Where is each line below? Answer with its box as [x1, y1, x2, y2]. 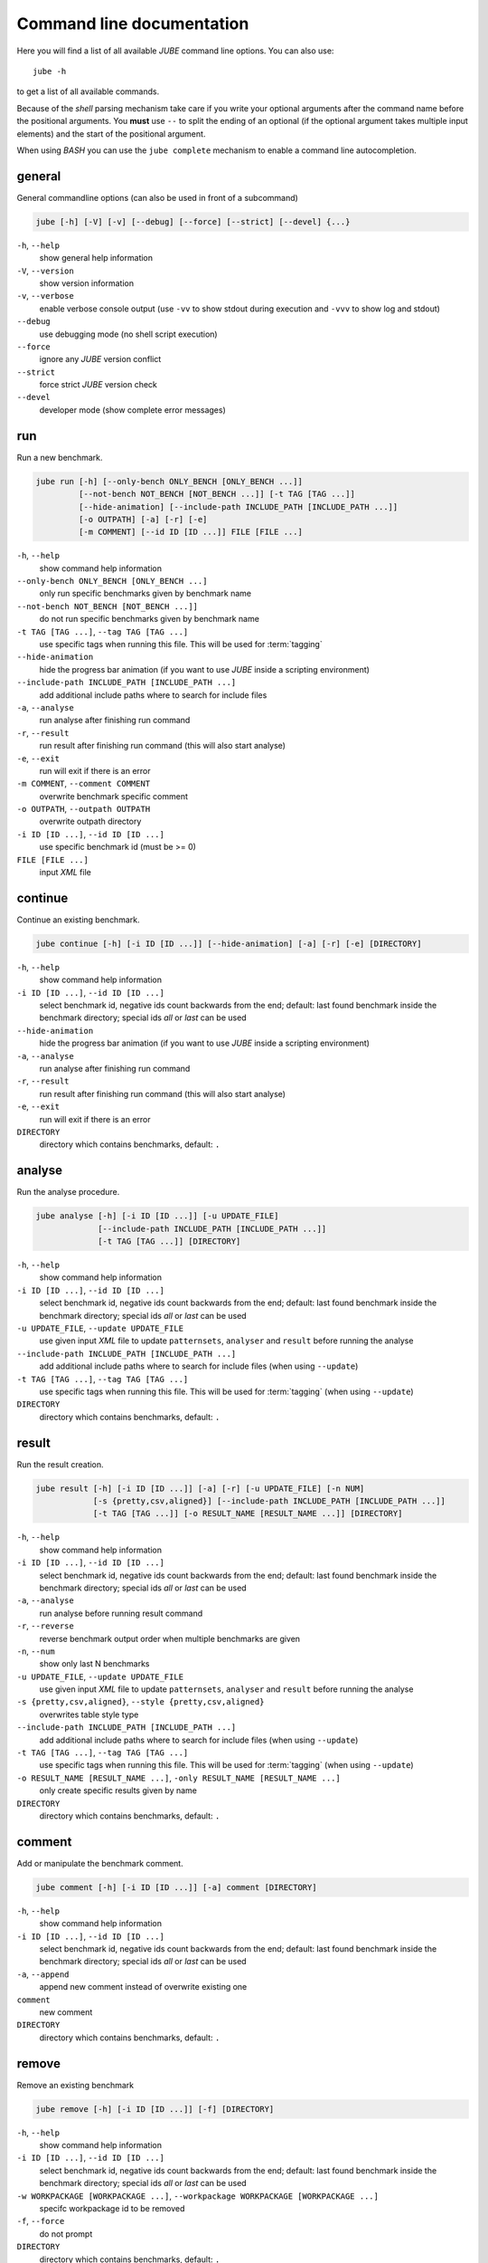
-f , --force [16, 2216, 65, 2227]
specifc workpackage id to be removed [39, 2202, 185, 2213]
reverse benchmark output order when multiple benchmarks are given [39, 1633, 301, 1644]
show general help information [39, 253, 154, 263]
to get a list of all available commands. [16, 86, 160, 97]
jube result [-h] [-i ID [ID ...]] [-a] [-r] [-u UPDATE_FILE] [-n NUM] [35, 1483, 365, 1494]
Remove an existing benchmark [16, 2079, 135, 2090]
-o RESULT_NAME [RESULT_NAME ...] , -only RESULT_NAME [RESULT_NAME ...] [16, 1772, 341, 1783]
